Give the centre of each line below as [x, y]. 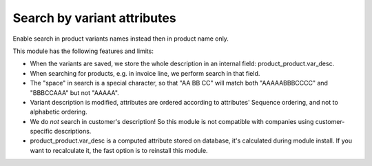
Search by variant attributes [94, 18]
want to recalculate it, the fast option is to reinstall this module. [119, 150]
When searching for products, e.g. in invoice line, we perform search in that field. [145, 73]
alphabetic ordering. [59, 112]
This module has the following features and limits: [83, 51]
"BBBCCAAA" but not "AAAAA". [75, 92]
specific [41, 132]
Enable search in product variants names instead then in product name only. [121, 39]
